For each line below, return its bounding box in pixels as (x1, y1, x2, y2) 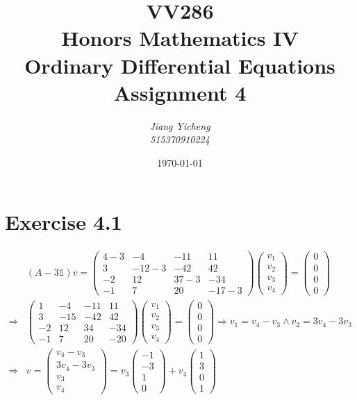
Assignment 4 (113, 78, 247, 106)
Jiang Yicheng (149, 118, 210, 133)
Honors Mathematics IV (61, 24, 299, 52)
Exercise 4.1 (5, 208, 122, 236)
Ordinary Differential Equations (24, 51, 335, 79)
